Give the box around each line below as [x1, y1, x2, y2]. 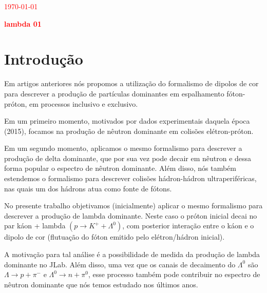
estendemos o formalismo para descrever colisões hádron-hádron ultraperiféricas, [4, 173, 257, 184]
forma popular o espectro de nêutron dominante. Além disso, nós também [4, 163, 236, 173]
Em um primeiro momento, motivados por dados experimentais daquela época [4, 115, 250, 126]
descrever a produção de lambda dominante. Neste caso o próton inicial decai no [4, 210, 257, 221]
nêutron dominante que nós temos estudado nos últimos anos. [4, 279, 198, 289]
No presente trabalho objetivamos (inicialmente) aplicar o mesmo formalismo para [4, 200, 263, 211]
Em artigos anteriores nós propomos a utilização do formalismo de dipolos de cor [4, 78, 259, 89]
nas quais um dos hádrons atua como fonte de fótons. [4, 183, 172, 193]
